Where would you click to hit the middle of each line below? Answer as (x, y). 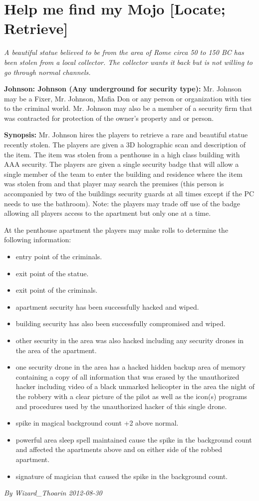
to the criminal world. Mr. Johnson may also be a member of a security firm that (128, 108)
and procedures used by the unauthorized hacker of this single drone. (121, 406)
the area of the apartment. (56, 350)
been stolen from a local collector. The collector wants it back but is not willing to (128, 62)
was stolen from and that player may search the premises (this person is (114, 184)
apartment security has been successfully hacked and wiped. (107, 306)
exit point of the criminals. (57, 290)
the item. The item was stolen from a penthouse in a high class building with (122, 154)
